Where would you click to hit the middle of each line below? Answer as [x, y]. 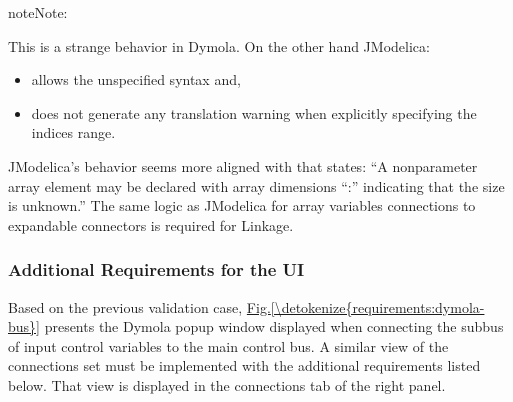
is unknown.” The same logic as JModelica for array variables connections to [242, 205]
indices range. [73, 132]
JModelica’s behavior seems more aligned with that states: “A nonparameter [243, 165]
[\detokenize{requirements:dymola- [377, 306]
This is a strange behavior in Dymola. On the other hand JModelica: [219, 45]
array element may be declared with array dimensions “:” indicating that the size [256, 185]
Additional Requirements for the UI [156, 269]
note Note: [38, 12]
